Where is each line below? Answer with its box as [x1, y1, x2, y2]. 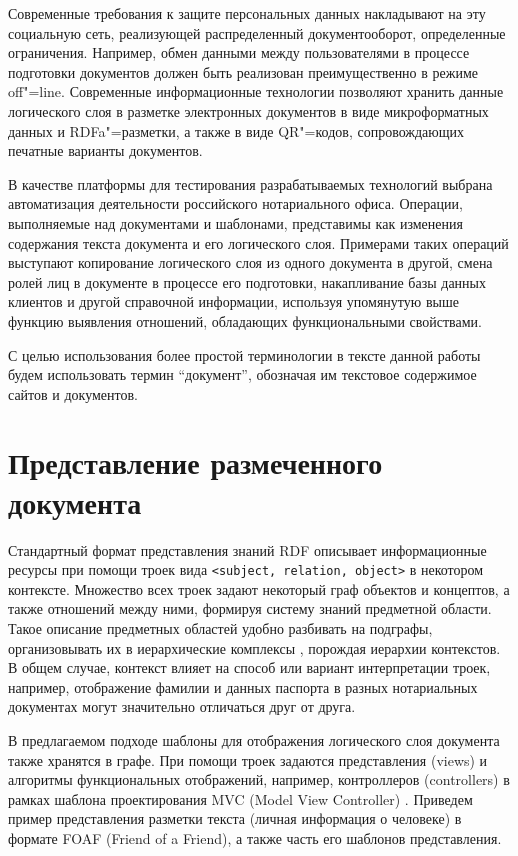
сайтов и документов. [8, 383, 138, 404]
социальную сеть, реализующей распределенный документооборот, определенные [8, 22, 506, 43]
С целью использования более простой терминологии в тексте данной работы [8, 344, 481, 365]
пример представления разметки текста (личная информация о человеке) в [8, 808, 462, 829]
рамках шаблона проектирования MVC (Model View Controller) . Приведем [8, 788, 473, 809]
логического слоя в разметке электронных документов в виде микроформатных [8, 100, 489, 121]
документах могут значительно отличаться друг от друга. [8, 696, 356, 717]
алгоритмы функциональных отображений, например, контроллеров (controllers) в [8, 769, 510, 790]
